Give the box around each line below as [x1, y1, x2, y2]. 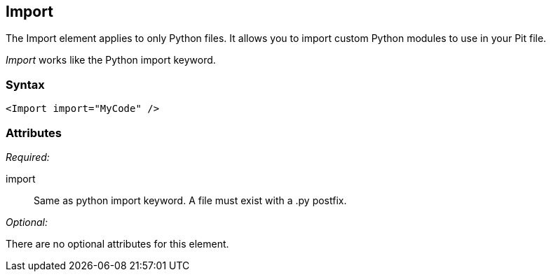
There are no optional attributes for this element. [6, 237, 229, 250]
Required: [6, 150, 50, 163]
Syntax [6, 77, 45, 92]
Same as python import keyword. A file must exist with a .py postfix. [34, 194, 347, 206]
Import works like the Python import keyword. [6, 54, 216, 66]
